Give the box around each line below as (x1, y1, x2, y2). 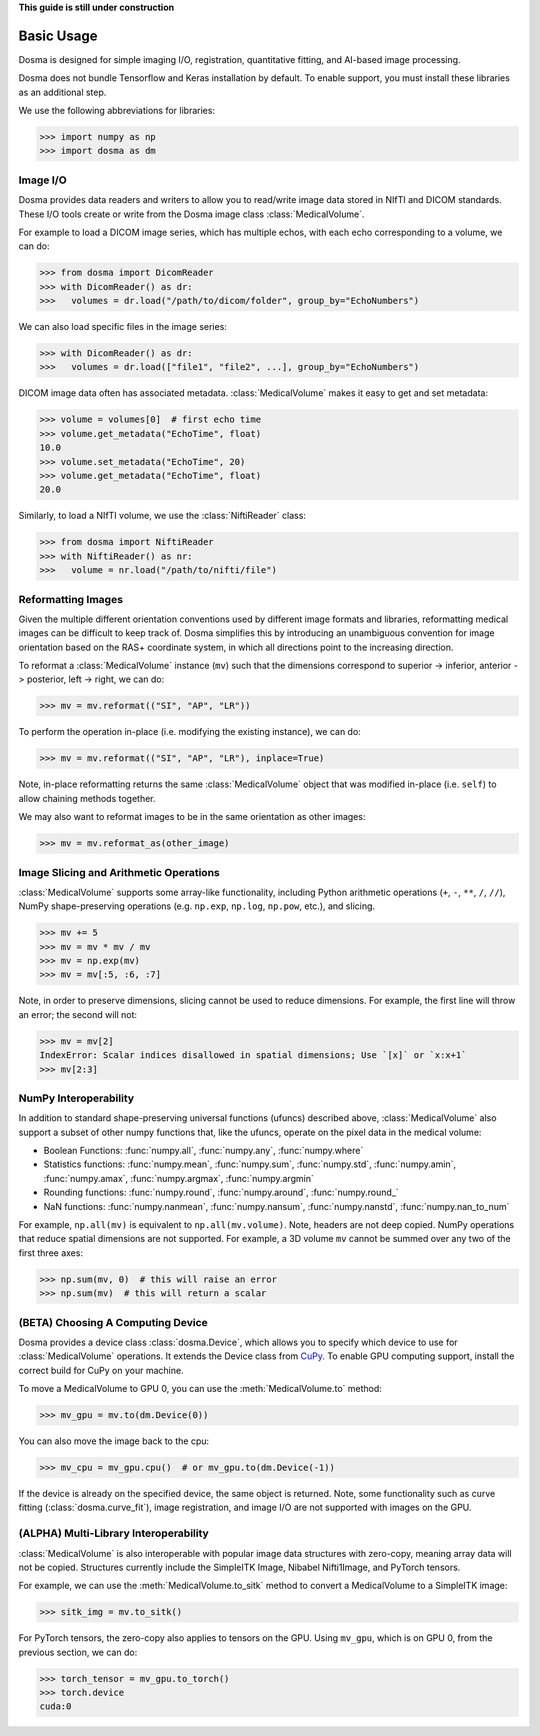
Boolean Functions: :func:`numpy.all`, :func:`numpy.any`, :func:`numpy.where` (43, 1145, 364, 1157)
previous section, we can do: (18, 1646, 138, 1658)
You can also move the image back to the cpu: (18, 1435, 210, 1447)
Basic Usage (18, 27, 98, 44)
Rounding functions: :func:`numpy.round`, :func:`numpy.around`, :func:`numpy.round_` (43, 1186, 399, 1199)
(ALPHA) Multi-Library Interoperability (18, 1526, 209, 1540)
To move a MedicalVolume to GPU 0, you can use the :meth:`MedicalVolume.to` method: (18, 1383, 382, 1395)
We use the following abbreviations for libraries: (18, 105, 215, 117)
